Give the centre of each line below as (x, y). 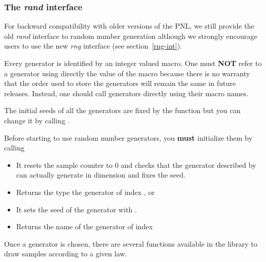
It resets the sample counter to (64, 165)
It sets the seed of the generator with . (76, 209)
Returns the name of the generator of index (84, 226)
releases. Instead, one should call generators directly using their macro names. (126, 93)
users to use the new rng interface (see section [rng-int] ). (93, 46)
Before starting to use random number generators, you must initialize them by (128, 137)
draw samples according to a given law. (66, 254)
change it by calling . (37, 120)
